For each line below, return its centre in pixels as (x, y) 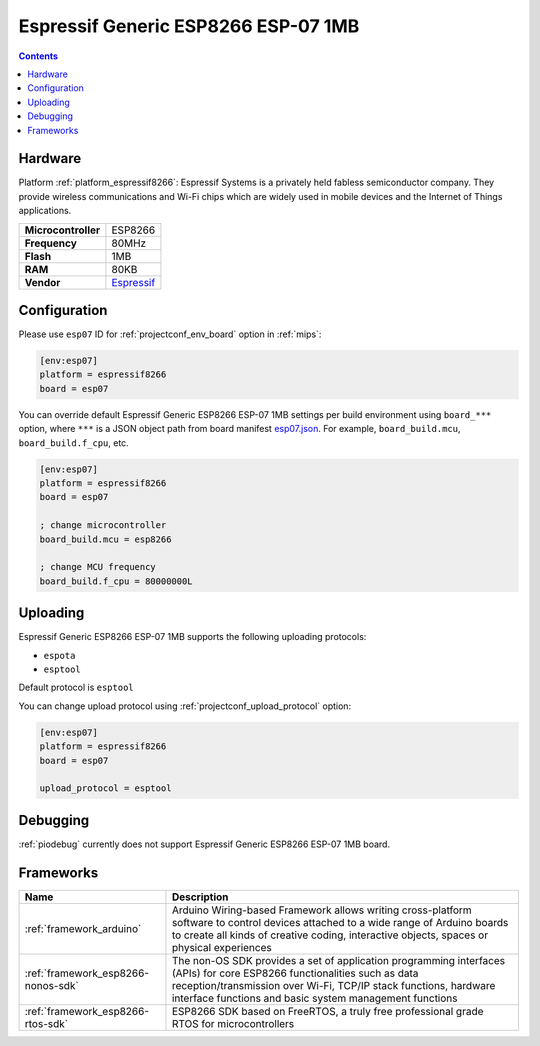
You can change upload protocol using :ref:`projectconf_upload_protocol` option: (185, 706)
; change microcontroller (103, 525)
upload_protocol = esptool (105, 788)
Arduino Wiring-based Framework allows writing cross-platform (321, 910)
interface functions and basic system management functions (314, 998)
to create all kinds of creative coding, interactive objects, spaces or (330, 935)
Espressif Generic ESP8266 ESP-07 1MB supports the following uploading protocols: (192, 637)
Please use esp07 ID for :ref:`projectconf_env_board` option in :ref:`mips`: (170, 334)
